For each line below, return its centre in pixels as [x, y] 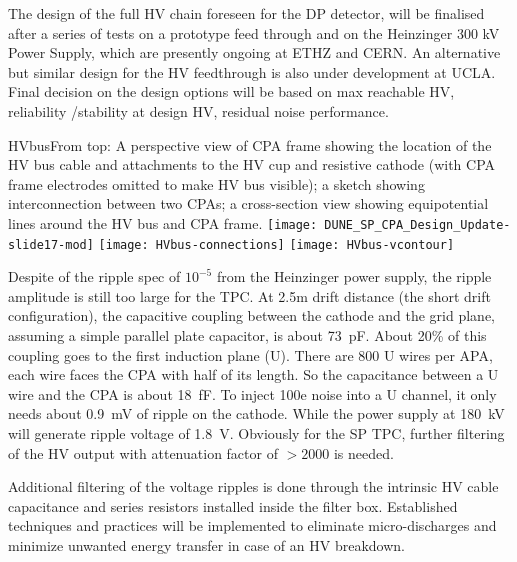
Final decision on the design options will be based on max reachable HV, [231, 91]
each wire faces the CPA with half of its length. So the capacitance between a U [253, 374]
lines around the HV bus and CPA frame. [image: [163, 222]
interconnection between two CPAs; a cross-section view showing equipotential [248, 203]
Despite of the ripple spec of [94, 276]
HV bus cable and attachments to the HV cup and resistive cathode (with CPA [252, 164]
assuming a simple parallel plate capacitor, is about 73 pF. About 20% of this [247, 335]
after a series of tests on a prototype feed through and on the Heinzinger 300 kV [254, 32]
